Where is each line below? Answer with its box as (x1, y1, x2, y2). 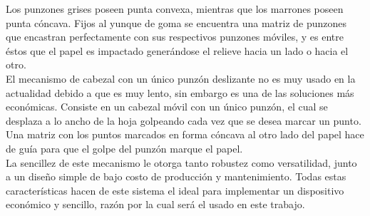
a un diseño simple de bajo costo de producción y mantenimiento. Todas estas (6, 169, 346, 184)
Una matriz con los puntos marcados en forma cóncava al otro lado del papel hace (6, 127, 364, 142)
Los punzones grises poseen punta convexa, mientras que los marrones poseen (6, 1, 344, 16)
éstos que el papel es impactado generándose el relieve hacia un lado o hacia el (6, 43, 349, 58)
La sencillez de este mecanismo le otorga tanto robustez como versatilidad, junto (6, 155, 357, 170)
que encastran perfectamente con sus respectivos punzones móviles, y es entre (6, 29, 344, 44)
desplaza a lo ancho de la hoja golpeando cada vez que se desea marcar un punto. (6, 113, 361, 128)
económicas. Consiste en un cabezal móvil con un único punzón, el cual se (6, 99, 328, 114)
